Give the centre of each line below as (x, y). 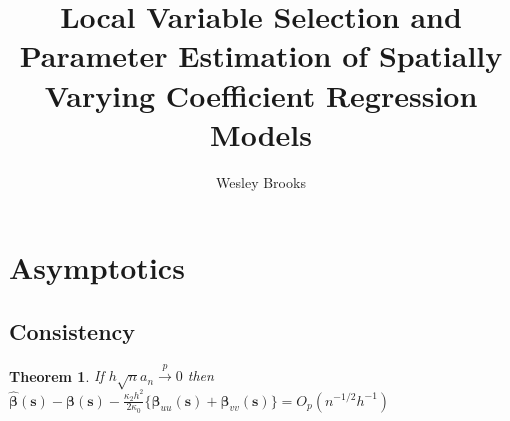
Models (261, 133)
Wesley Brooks (261, 181)
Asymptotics (97, 267)
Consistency (72, 330)
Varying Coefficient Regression (261, 94)
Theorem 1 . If (56, 375)
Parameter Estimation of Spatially (261, 55)
